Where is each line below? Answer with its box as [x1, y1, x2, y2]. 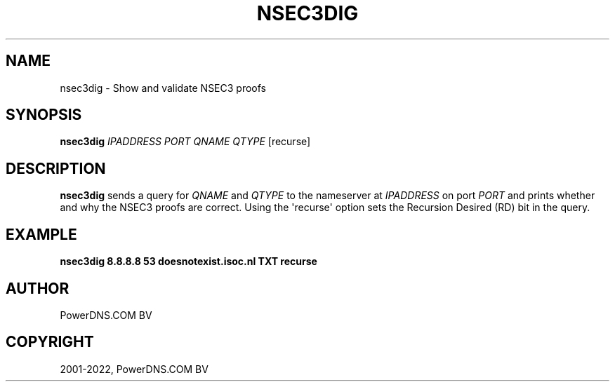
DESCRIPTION [6, 159, 106, 177]
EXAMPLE [6, 225, 77, 243]
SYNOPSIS [6, 106, 82, 124]
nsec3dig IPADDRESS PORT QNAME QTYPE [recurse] [60, 135, 311, 148]
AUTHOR [6, 279, 70, 297]
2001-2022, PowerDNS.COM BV [60, 362, 209, 375]
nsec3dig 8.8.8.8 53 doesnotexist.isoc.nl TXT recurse [60, 255, 317, 268]
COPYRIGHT [6, 333, 94, 351]
